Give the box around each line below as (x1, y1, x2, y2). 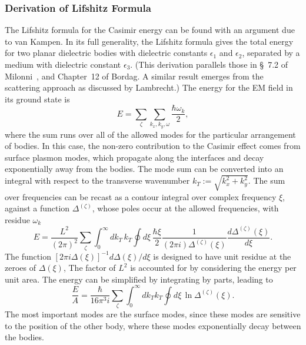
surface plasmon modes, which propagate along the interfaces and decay (5, 151, 264, 163)
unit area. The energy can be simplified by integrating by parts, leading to (5, 273, 273, 285)
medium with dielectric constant (5, 58, 121, 70)
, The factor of (63, 261, 116, 274)
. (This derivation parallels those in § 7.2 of (130, 58, 288, 70)
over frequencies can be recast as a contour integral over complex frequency (5, 190, 277, 203)
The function (5, 250, 51, 262)
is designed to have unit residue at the (153, 250, 291, 262)
